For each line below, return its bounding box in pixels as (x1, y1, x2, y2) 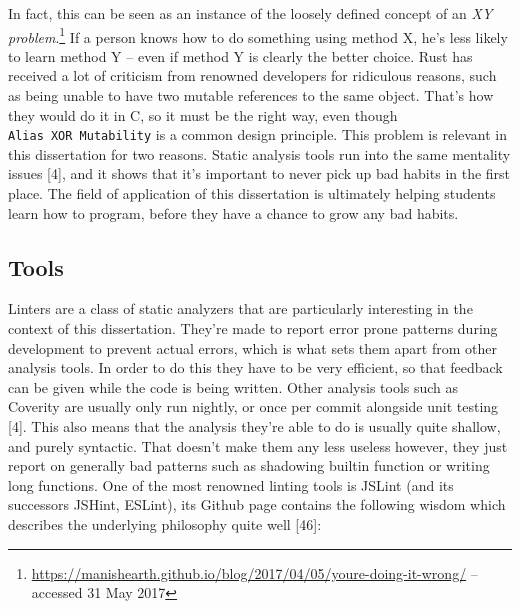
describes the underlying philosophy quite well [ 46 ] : (8, 513, 322, 534)
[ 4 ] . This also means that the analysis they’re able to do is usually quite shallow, (8, 416, 501, 437)
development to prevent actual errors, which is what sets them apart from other (8, 337, 497, 358)
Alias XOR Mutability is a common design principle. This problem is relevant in (8, 124, 508, 145)
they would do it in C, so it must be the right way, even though (8, 104, 398, 125)
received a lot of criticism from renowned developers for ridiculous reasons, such (8, 65, 497, 86)
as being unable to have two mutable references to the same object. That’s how (8, 85, 494, 106)
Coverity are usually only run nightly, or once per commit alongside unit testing (8, 396, 499, 417)
